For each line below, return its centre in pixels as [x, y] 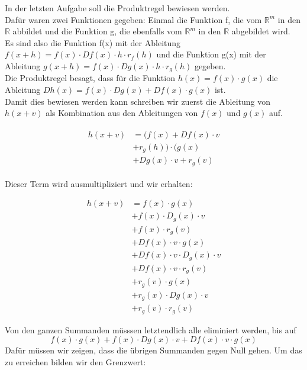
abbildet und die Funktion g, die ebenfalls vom [97, 31]
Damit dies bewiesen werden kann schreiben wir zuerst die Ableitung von [138, 101]
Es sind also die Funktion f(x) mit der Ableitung [93, 42]
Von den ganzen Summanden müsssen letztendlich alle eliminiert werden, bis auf [151, 329]
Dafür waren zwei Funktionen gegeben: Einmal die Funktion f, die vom [133, 19]
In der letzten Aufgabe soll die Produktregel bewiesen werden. [117, 8]
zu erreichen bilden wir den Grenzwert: [75, 362]
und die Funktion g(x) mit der [211, 54]
